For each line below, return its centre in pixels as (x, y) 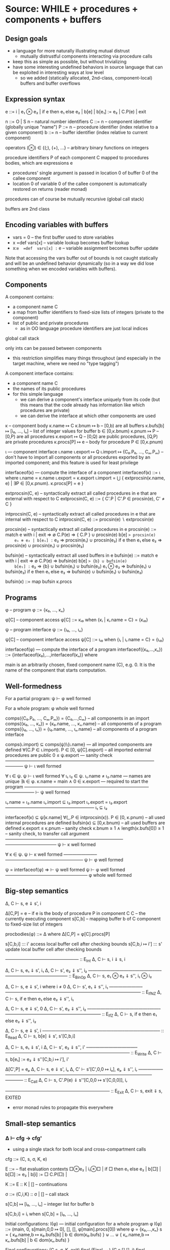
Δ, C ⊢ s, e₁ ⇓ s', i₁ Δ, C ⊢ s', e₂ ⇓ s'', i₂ (46, 970)
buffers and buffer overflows (50, 83)
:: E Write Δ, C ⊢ (146, 1053)
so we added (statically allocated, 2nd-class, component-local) (86, 78)
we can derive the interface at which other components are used (88, 416)
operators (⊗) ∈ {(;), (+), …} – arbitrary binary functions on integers (77, 147)
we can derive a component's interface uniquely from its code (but (90, 400)
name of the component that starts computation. (56, 670)
